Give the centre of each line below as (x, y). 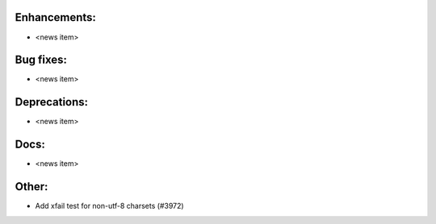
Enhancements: (56, 17)
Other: (31, 187)
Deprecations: (52, 102)
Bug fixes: (41, 60)
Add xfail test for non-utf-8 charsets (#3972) (110, 206)
